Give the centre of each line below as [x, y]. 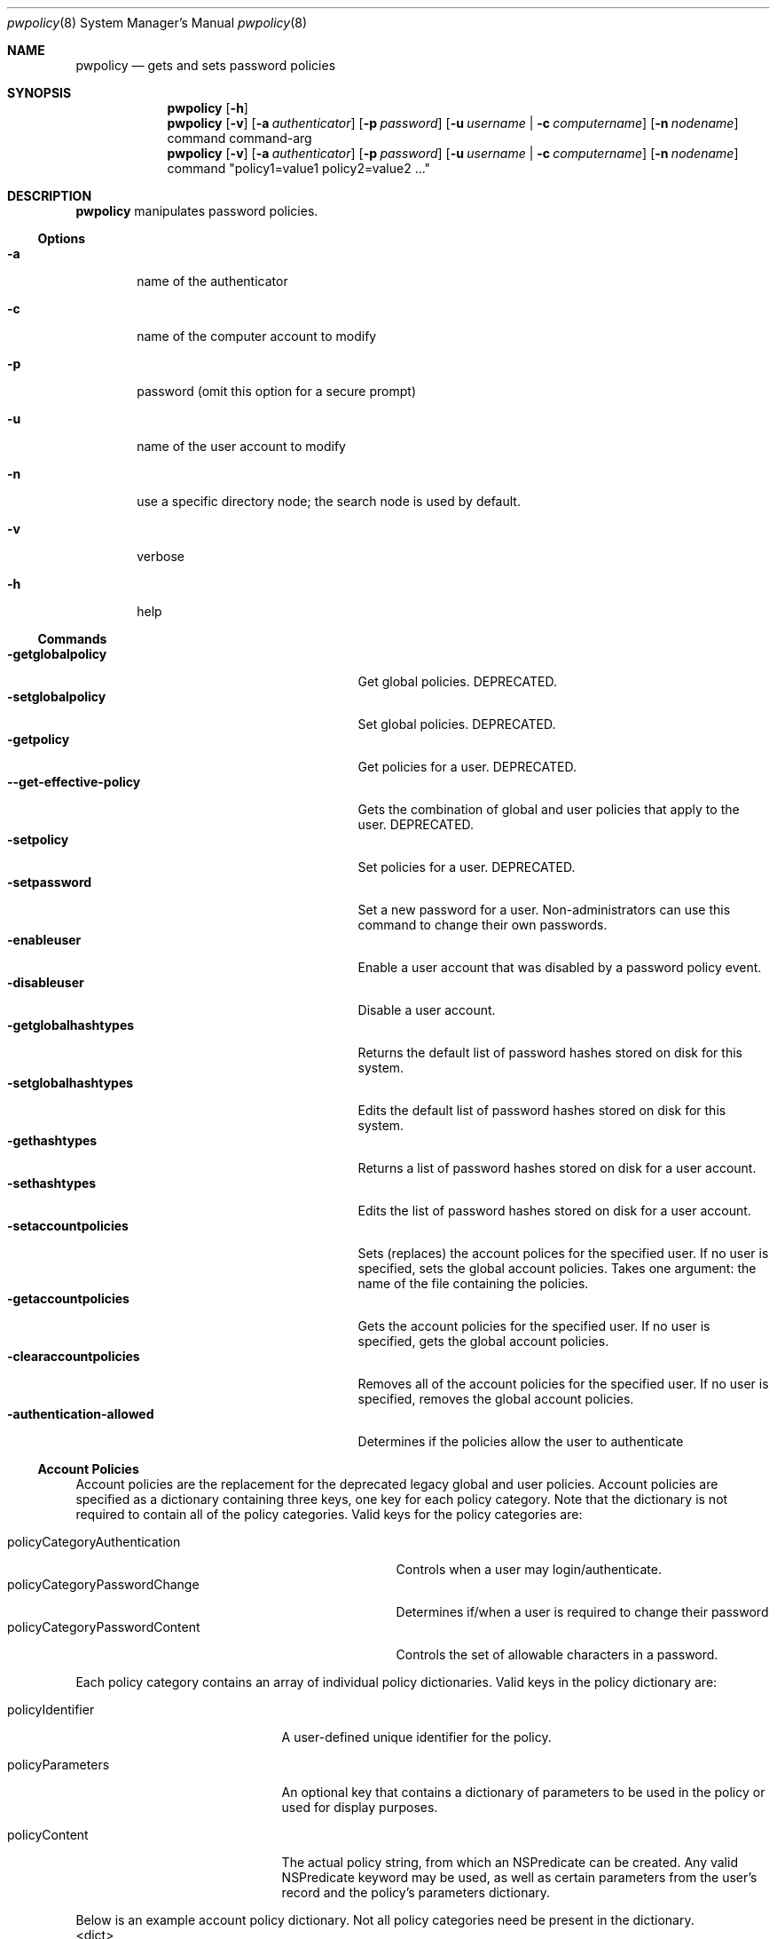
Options [62, 238]
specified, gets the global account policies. [483, 1341]
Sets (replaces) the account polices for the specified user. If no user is [563, 1253]
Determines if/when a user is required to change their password [582, 1612]
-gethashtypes [52, 1140]
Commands [72, 639]
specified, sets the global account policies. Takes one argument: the [557, 1268]
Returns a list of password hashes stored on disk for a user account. [557, 1168]
